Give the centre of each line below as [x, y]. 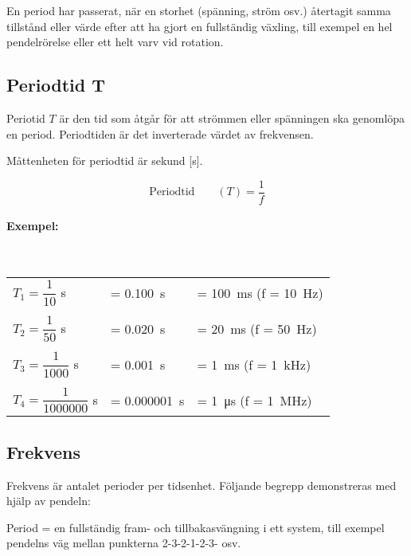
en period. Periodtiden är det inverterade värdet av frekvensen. [160, 133]
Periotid [26, 117]
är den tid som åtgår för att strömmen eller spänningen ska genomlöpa [232, 117]
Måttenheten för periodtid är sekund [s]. [105, 161]
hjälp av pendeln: [49, 501]
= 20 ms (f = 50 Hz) [257, 328]
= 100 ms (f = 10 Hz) [260, 293]
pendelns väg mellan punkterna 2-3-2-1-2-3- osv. [124, 543]
